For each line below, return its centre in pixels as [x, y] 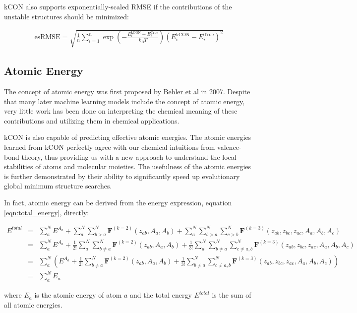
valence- [229, 147]
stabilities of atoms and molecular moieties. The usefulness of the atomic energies [128, 166]
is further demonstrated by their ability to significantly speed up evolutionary [122, 176]
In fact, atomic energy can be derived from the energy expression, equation [118, 202]
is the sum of [232, 295]
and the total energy [161, 295]
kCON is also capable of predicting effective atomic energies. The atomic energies [128, 137]
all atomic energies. [33, 304]
